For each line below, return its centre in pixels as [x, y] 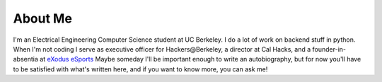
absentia [26, 59]
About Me [42, 18]
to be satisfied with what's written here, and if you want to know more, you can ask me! [140, 69]
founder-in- [329, 49]
